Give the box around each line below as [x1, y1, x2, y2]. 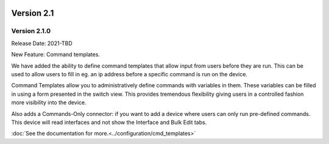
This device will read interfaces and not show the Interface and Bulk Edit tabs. [11, 118, 207, 126]
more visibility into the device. [11, 99, 87, 106]
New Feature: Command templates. [11, 51, 101, 58]
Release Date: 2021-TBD [11, 40, 73, 47]
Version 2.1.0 [11, 27, 51, 35]
